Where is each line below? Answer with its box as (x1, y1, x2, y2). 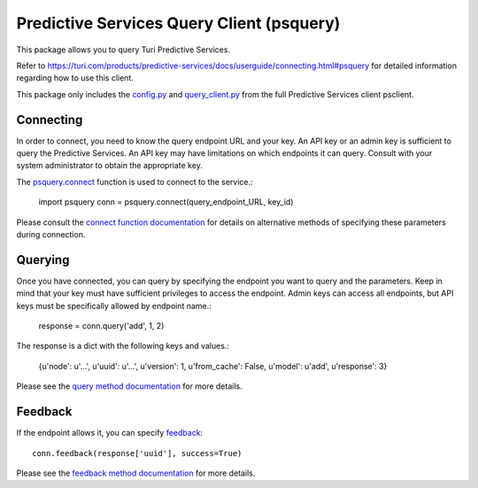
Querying (16, 252, 70, 267)
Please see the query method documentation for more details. (16, 381, 243, 391)
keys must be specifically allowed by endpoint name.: (16, 300, 212, 311)
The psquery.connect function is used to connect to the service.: (16, 176, 253, 187)
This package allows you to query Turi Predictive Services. (16, 44, 230, 55)
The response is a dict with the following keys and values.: (16, 341, 230, 352)
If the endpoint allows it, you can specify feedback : (16, 428, 204, 438)
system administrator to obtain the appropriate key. (16, 160, 203, 171)
